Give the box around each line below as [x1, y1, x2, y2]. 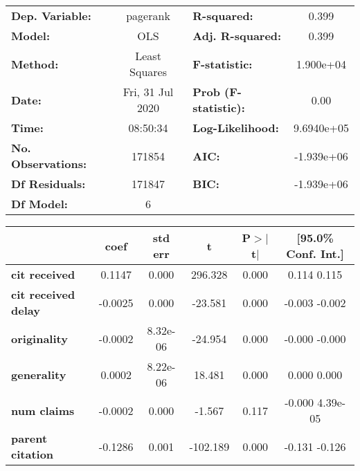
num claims [11, 402, 75, 418]
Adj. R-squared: [192, 28, 282, 44]
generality [11, 366, 66, 382]
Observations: [11, 156, 87, 172]
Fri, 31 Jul [123, 84, 174, 100]
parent [11, 430, 48, 446]
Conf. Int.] [286, 246, 344, 261]
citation [11, 446, 54, 462]
